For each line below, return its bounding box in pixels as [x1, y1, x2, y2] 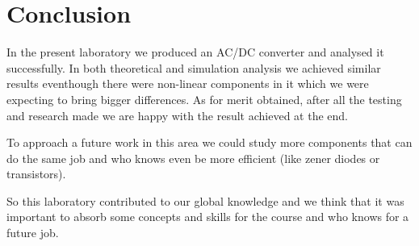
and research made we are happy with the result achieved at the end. [6, 106, 348, 123]
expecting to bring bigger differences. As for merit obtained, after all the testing [6, 90, 402, 107]
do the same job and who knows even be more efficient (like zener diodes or [6, 149, 380, 166]
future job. [6, 224, 59, 241]
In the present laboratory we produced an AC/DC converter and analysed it [6, 44, 384, 60]
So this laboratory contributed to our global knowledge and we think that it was [6, 192, 404, 209]
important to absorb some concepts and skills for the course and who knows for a [6, 208, 409, 225]
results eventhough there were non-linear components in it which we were [6, 75, 369, 92]
